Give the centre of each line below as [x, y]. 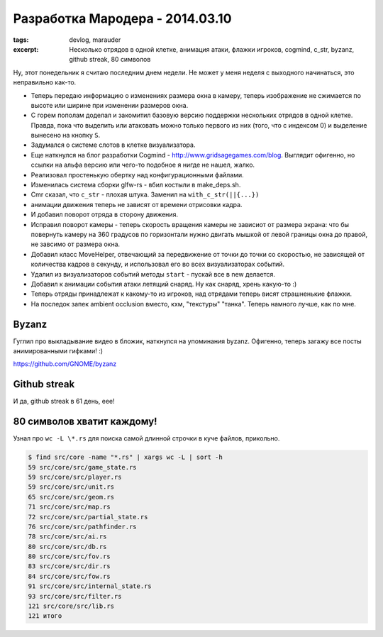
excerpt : [26, 49]
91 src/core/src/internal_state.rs [90, 586]
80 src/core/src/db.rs [67, 547]
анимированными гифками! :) [58, 351]
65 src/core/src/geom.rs [71, 497]
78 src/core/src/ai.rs [67, 537]
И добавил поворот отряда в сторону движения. [105, 215]
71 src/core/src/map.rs [70, 507]
